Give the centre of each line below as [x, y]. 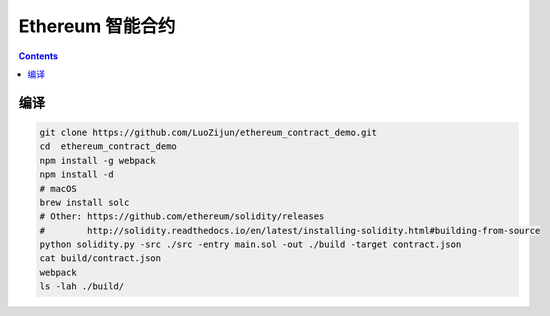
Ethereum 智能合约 [97, 26]
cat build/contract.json [100, 258]
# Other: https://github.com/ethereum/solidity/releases [182, 216]
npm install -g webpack [98, 160]
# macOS [58, 188]
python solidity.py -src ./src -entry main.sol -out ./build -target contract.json [250, 244]
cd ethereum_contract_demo [108, 146]
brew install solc [84, 202]
